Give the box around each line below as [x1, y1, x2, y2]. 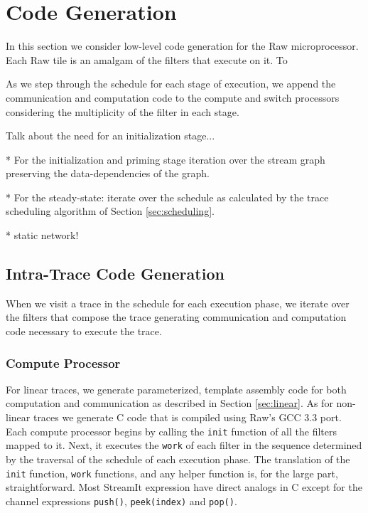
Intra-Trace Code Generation [6, 263, 224, 285]
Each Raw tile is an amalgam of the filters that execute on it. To [6, 52, 288, 67]
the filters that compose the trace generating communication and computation [6, 310, 347, 324]
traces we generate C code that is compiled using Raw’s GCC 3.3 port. [33, 410, 342, 425]
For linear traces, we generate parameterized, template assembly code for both [6, 381, 347, 396]
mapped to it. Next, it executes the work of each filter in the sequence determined [6, 438, 362, 453]
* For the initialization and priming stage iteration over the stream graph [6, 152, 325, 166]
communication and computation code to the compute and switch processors [6, 90, 340, 105]
